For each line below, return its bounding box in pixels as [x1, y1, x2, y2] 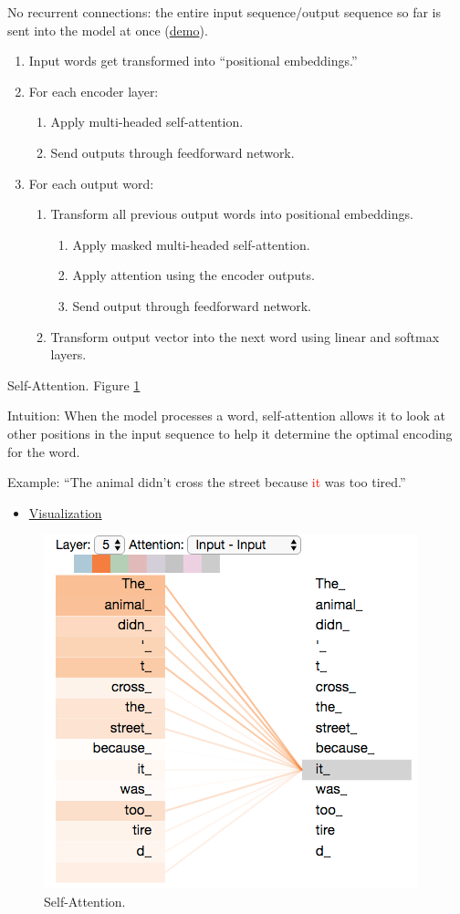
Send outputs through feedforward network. [50, 142, 295, 161]
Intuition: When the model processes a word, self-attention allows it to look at [7, 406, 445, 425]
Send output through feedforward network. [72, 296, 311, 315]
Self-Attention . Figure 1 [7, 375, 141, 394]
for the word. [7, 441, 80, 461]
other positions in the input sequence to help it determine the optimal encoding [7, 423, 453, 442]
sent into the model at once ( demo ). [7, 20, 208, 39]
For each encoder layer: [28, 81, 159, 100]
